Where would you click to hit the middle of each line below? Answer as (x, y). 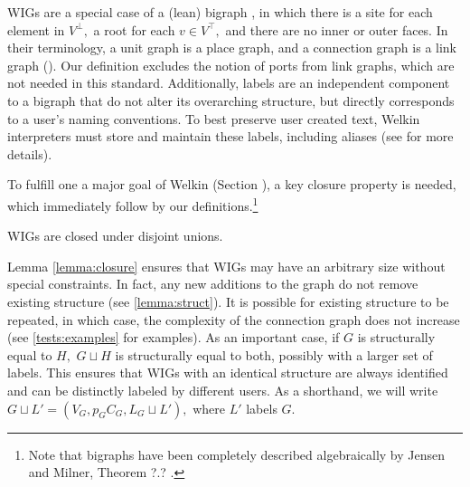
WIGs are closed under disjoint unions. (115, 236)
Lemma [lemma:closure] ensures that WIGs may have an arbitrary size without (226, 266)
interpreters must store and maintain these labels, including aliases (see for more (230, 136)
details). (30, 153)
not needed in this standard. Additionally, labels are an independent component (229, 83)
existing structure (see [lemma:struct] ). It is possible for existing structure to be (228, 301)
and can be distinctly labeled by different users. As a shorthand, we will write (223, 390)
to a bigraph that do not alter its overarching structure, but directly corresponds (231, 100)
